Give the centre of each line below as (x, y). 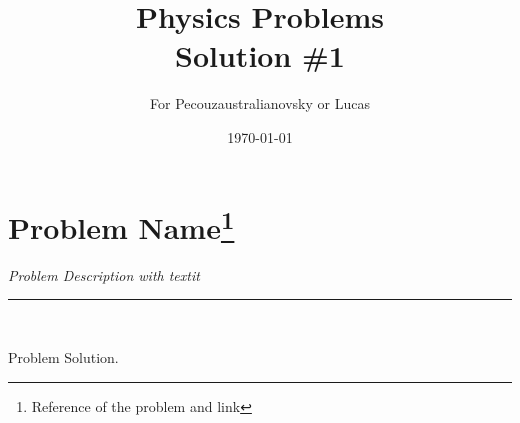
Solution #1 (260, 55)
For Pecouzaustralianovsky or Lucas (260, 103)
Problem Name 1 (121, 224)
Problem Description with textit (104, 274)
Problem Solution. (63, 356)
